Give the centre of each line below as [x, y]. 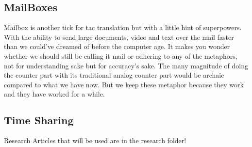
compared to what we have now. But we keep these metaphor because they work [124, 84]
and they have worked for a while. [54, 94]
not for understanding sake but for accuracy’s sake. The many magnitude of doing [126, 65]
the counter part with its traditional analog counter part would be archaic [114, 75]
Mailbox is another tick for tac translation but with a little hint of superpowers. [123, 27]
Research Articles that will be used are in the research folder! [95, 140]
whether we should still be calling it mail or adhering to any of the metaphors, [121, 56]
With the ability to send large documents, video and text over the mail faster [119, 37]
